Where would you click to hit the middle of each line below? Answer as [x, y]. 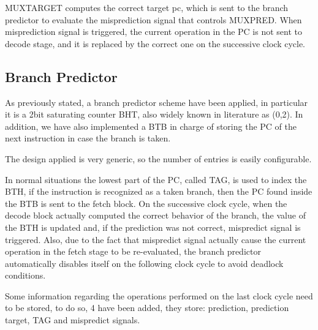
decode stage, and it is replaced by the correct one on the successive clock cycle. [155, 43]
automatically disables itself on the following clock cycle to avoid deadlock [144, 263]
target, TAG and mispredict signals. [73, 320]
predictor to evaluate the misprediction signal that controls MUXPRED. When [153, 19]
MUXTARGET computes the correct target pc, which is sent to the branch [147, 7]
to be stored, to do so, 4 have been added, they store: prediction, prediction [147, 308]
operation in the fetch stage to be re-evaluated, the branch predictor [133, 251]
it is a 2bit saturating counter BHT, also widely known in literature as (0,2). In [154, 114]
